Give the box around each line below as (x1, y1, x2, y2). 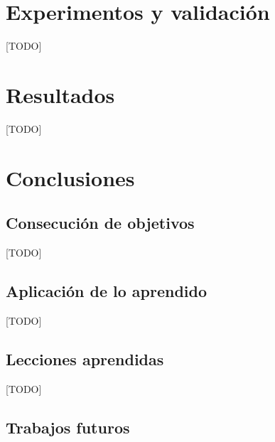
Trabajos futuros (6, 416, 130, 438)
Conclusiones (6, 163, 135, 192)
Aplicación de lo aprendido (6, 280, 207, 301)
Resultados (6, 80, 115, 109)
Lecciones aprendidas (6, 347, 164, 370)
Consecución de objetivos (6, 212, 195, 234)
